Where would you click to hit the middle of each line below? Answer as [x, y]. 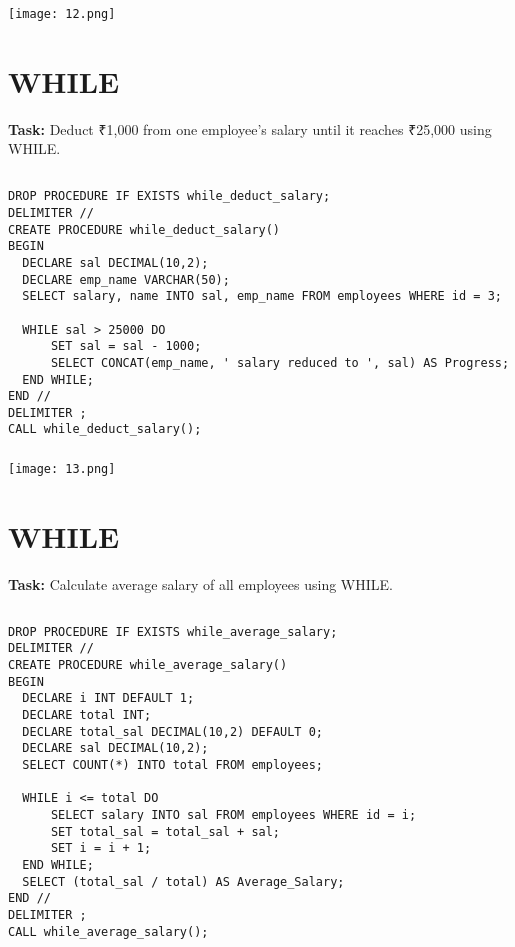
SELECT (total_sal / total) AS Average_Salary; [183, 881]
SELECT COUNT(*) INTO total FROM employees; [172, 765]
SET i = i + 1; [101, 848]
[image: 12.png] [62, 13]
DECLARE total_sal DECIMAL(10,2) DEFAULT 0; [172, 731]
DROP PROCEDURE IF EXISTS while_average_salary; [173, 631]
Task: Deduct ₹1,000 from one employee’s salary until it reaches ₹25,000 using [250, 128]
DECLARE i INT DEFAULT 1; [108, 698]
